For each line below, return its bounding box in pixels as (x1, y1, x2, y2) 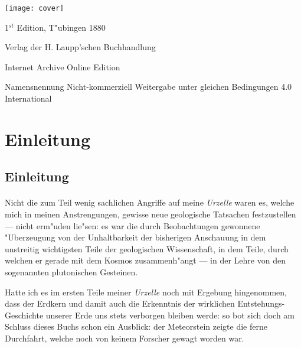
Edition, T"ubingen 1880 (17, 21, 106, 33)
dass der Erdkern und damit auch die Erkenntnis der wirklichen (5, 297, 235, 310)
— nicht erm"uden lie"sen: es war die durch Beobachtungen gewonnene (5, 219, 260, 232)
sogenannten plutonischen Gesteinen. (5, 265, 138, 278)
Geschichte (5, 308, 44, 321)
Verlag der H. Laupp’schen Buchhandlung (5, 41, 156, 53)
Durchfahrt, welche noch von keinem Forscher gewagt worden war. (5, 331, 244, 344)
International (5, 92, 52, 105)
